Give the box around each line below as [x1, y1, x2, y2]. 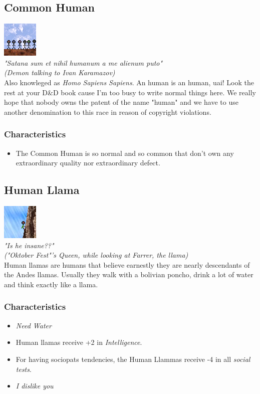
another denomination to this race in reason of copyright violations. [4, 106, 211, 117]
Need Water [16, 320, 52, 330]
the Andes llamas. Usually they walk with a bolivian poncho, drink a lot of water [4, 269, 253, 280]
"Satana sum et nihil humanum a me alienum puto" [4, 57, 163, 68]
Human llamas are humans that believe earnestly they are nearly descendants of [4, 259, 250, 270]
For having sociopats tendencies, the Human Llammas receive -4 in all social [16, 353, 250, 364]
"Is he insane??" [4, 240, 54, 250]
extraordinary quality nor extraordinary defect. [16, 157, 160, 168]
